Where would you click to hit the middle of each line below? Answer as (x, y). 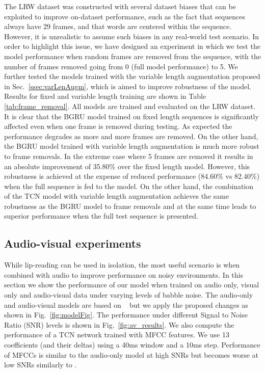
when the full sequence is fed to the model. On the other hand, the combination (129, 186)
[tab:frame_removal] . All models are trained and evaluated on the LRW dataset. (130, 106)
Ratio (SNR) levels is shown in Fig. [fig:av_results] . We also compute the (119, 324)
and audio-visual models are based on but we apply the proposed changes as (126, 304)
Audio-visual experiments (73, 243)
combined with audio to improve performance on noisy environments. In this (124, 274)
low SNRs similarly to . (41, 365)
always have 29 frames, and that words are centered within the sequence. (118, 26)
